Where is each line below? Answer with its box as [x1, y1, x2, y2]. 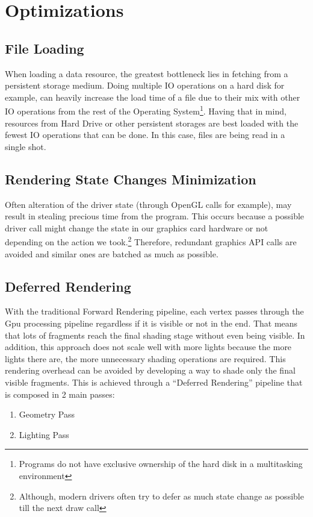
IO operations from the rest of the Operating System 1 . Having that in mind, [5, 103, 287, 117]
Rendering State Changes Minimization [5, 169, 256, 188]
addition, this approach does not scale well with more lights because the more [5, 340, 292, 353]
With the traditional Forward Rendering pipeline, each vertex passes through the [5, 305, 304, 318]
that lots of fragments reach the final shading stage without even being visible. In [5, 328, 305, 341]
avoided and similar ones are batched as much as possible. [5, 247, 218, 260]
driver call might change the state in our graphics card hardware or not [5, 221, 268, 234]
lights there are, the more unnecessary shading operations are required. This [5, 352, 286, 365]
